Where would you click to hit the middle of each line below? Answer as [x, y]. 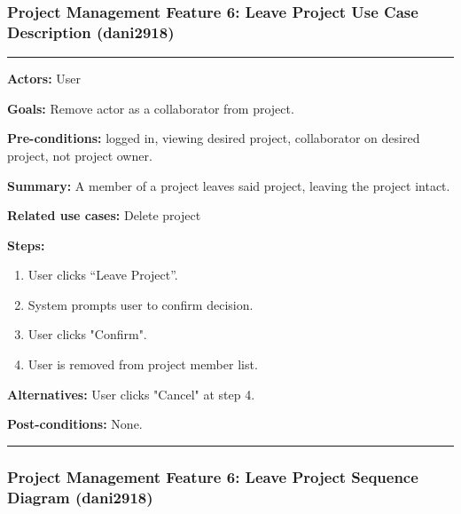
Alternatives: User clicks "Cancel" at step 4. [131, 394]
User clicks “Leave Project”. [103, 275]
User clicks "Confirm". [87, 334]
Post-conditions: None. [75, 424]
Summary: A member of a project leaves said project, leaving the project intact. [229, 185]
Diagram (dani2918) [80, 497]
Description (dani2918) [91, 32]
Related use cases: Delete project [104, 215]
